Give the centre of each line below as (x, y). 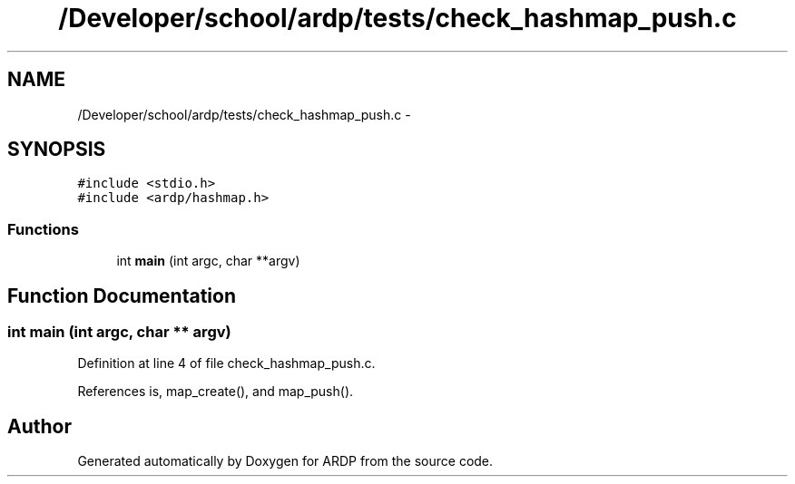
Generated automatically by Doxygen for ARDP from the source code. (285, 461)
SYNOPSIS (57, 150)
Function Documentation (122, 295)
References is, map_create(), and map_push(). (216, 392)
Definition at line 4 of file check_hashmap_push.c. (226, 363)
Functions (43, 229)
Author (39, 426)
